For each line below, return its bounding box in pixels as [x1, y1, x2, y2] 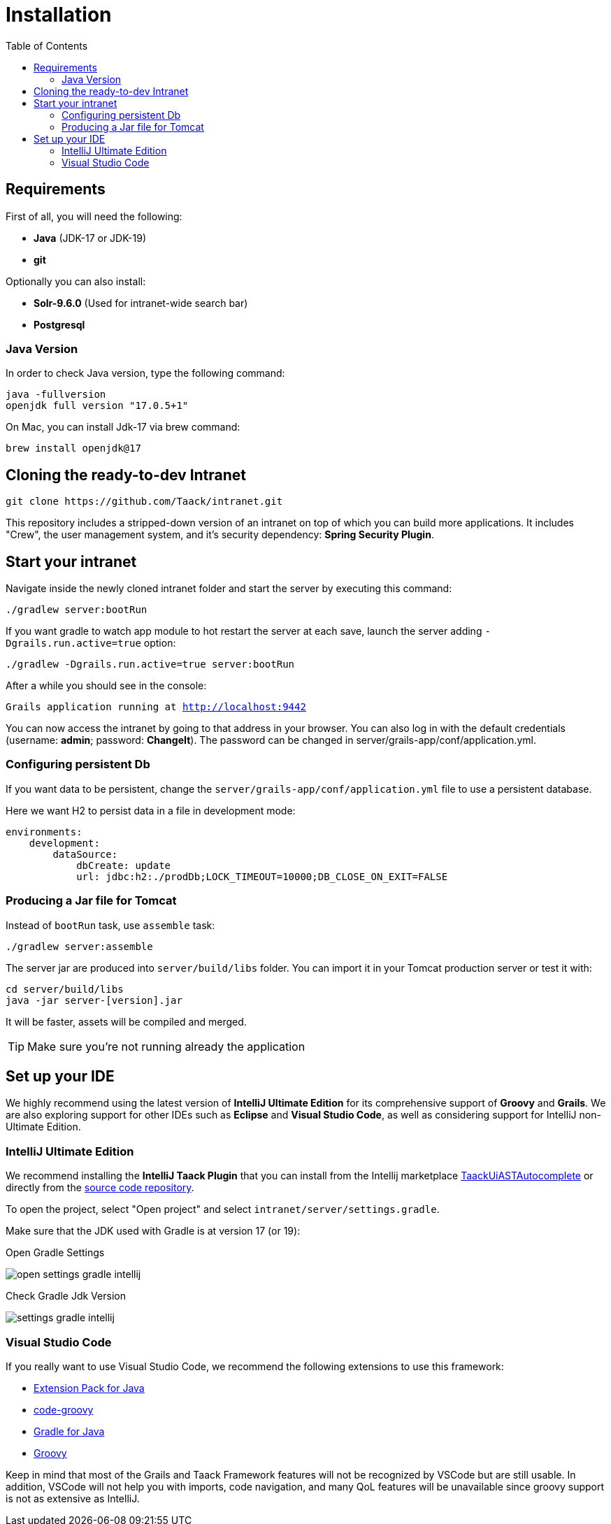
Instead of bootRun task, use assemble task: [6, 919, 215, 931]
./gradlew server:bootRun [6, 604, 148, 616]
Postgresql [34, 318, 85, 331]
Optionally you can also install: [6, 275, 146, 287]
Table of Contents [6, 39, 88, 52]
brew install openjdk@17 [6, 443, 141, 454]
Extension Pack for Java [34, 1381, 145, 1394]
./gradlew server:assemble [6, 940, 153, 952]
